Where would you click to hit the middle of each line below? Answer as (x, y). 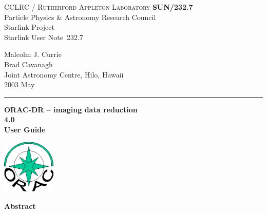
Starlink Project (29, 27)
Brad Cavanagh (28, 64)
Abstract (20, 206)
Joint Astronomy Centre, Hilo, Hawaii (64, 74)
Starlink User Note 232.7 (44, 37)
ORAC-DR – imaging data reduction (71, 109)
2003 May (20, 84)
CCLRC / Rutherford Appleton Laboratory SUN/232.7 (99, 7)
